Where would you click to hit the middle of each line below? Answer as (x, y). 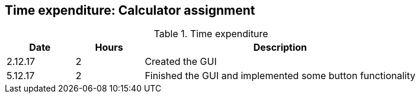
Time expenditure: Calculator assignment (130, 10)
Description (280, 48)
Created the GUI (181, 62)
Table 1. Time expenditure (211, 34)
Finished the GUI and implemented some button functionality (280, 76)
